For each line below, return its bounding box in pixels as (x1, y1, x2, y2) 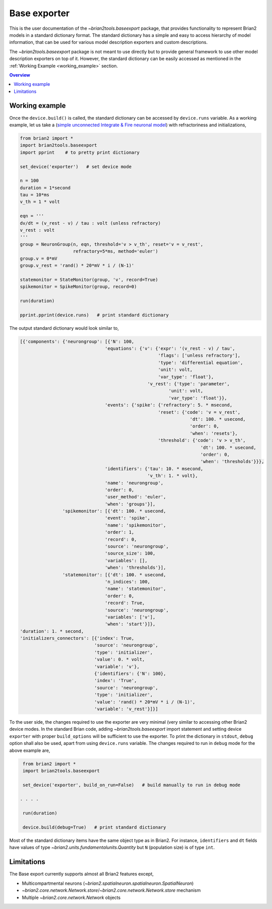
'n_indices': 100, (105, 579, 151, 584)
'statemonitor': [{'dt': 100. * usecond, (62, 572, 166, 578)
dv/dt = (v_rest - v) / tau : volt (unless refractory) (20, 220, 161, 226)
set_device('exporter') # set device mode (20, 164, 132, 169)
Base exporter (9, 8, 70, 19)
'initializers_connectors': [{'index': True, (20, 635, 134, 641)
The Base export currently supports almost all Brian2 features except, (9, 871, 154, 877)
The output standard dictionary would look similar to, (9, 325, 119, 331)
